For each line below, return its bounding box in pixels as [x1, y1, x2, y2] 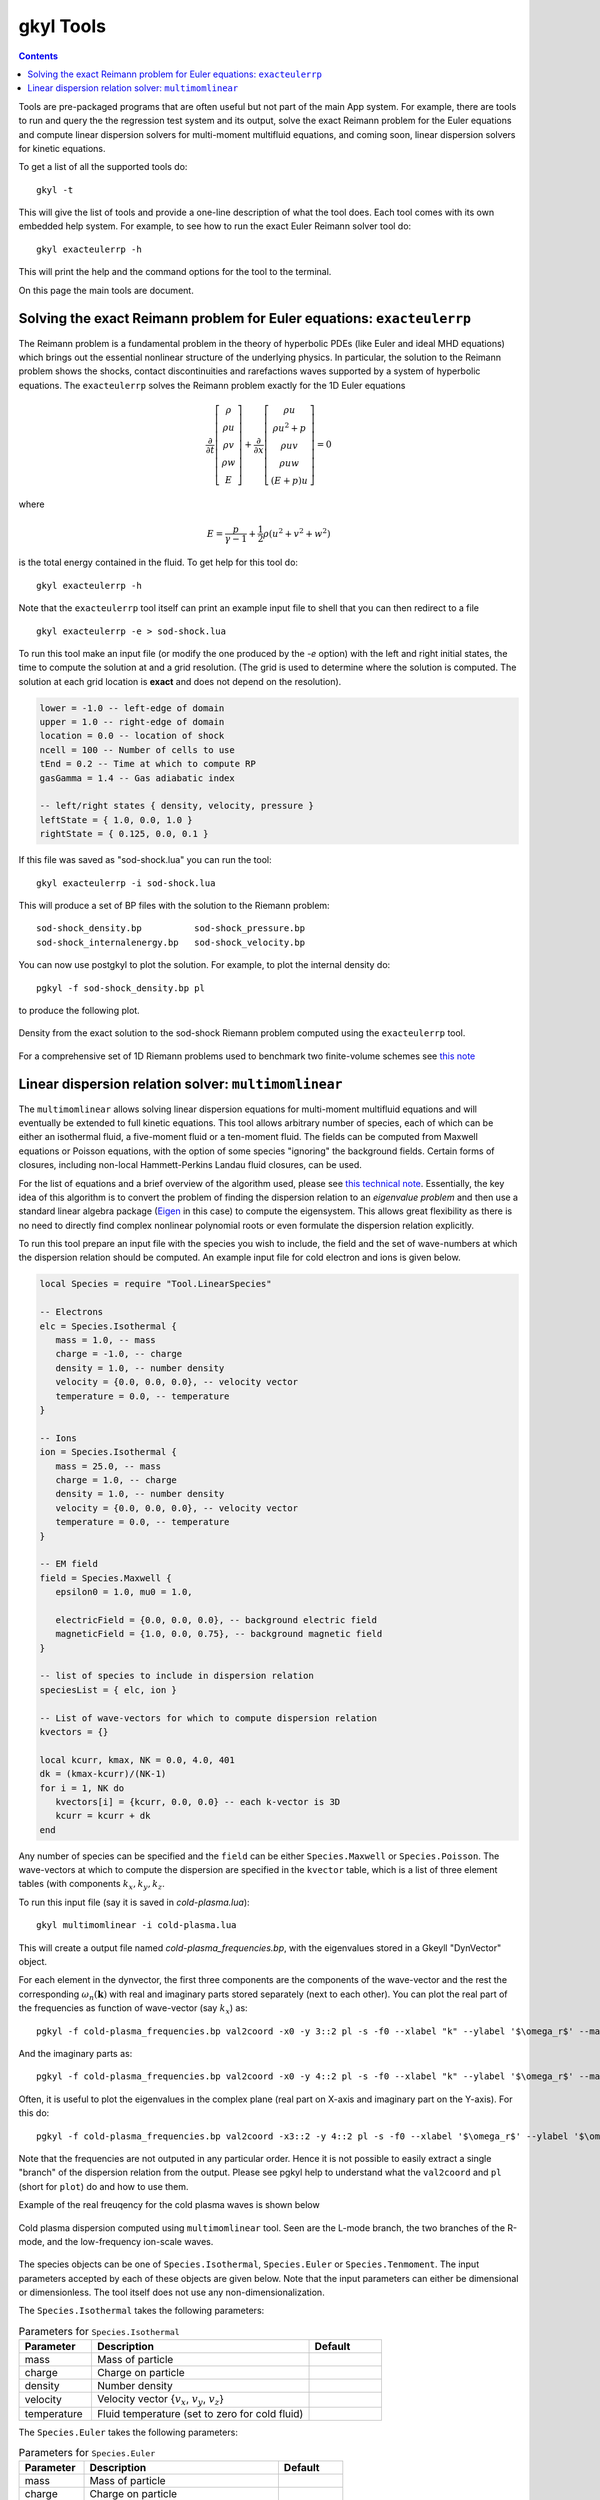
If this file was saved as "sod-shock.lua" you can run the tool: [18, 854, 272, 866]
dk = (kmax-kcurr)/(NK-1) [39, 1768, 167, 1780]
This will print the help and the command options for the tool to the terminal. [18, 266, 332, 278]
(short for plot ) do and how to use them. [18, 2180, 189, 2192]
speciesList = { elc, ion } [39, 1684, 177, 1695]
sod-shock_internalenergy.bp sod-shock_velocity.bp [36, 936, 305, 948]
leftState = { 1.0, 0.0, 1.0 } [39, 814, 194, 825]
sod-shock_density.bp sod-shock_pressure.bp [36, 923, 305, 934]
